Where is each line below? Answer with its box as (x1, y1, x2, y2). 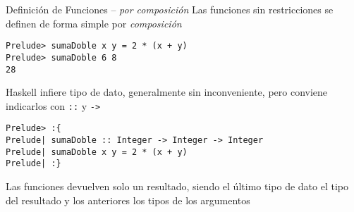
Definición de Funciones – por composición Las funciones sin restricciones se (6, 2, 334, 16)
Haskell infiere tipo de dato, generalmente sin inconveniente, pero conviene (6, 85, 328, 99)
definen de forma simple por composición (6, 15, 182, 30)
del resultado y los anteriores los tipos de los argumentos (6, 192, 250, 207)
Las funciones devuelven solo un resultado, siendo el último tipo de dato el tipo (6, 179, 348, 194)
